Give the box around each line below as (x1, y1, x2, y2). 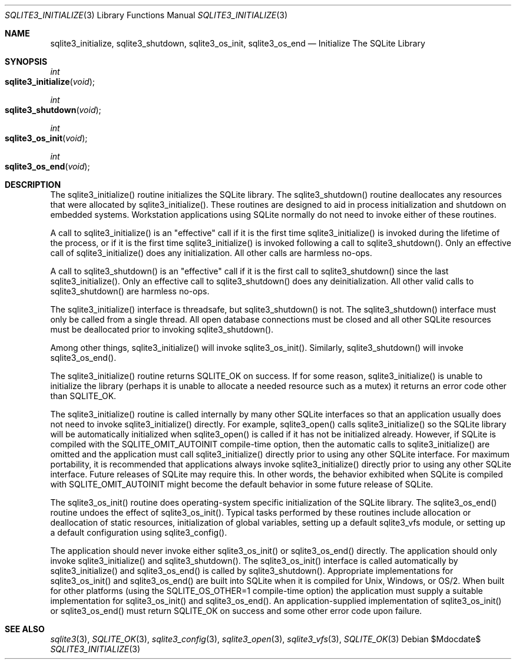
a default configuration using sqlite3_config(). (50, 527, 227, 537)
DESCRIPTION (5, 180, 61, 190)
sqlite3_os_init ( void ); (5, 133, 88, 143)
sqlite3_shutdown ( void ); (5, 105, 101, 115)
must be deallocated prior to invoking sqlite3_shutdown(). (50, 324, 274, 334)
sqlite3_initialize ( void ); (5, 77, 95, 87)
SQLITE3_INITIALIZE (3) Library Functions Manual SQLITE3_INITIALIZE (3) (5, 10, 288, 20)
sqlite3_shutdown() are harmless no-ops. (50, 286, 210, 296)
